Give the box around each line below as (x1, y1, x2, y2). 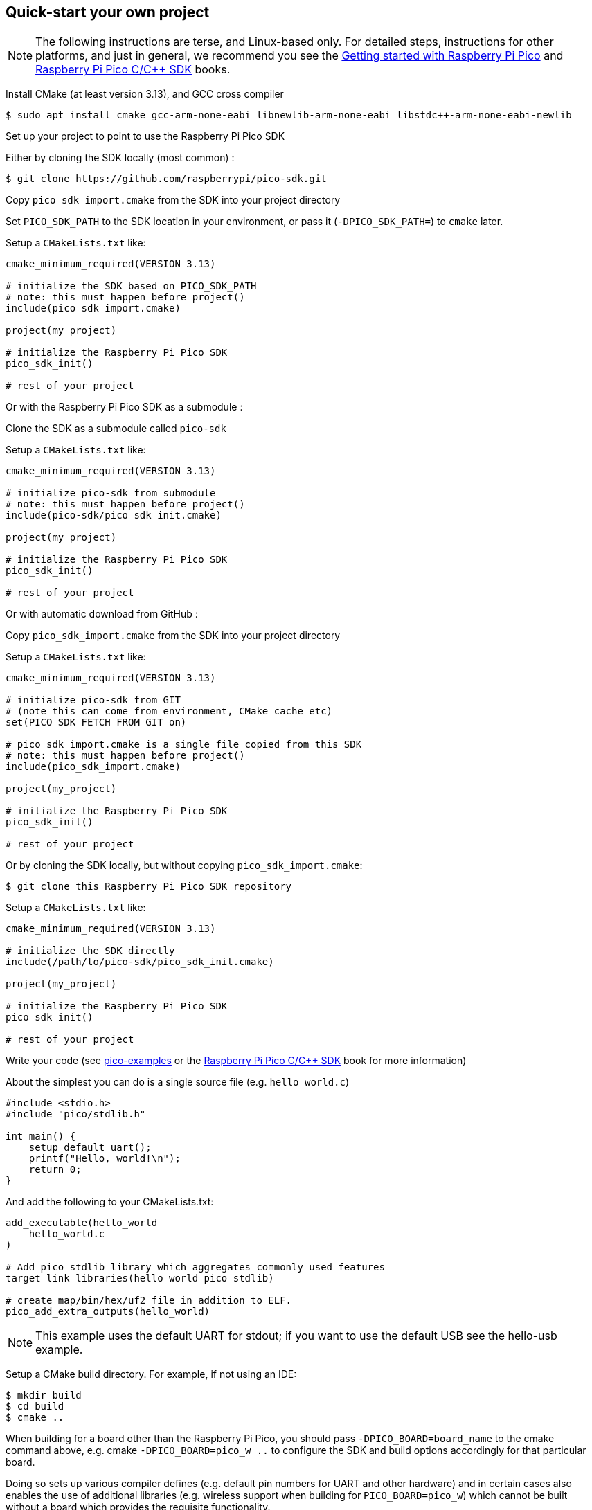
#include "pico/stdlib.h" (6, 1108, 146, 1120)
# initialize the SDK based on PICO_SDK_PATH (6, 280, 257, 292)
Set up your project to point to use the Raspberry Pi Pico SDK (6, 130, 285, 143)
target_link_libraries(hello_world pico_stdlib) (6, 1273, 274, 1284)
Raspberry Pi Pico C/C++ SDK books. (35, 62, 231, 77)
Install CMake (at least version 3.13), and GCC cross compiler (6, 88, 284, 100)
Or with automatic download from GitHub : (6, 608, 198, 620)
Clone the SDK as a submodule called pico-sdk (6, 422, 226, 435)
